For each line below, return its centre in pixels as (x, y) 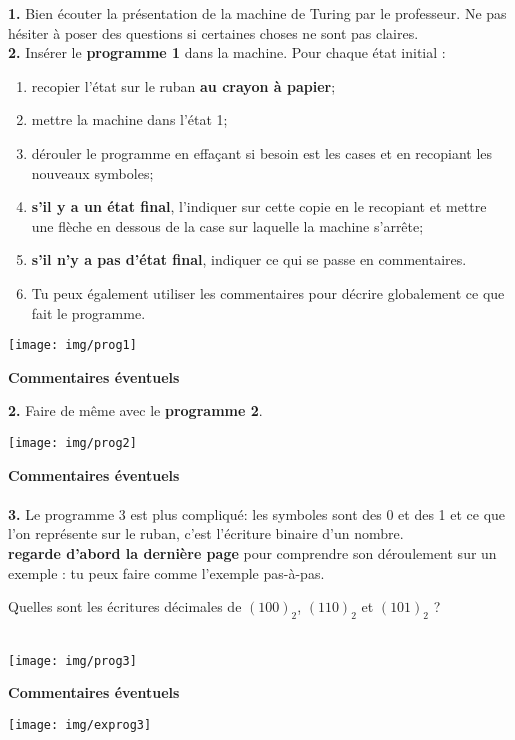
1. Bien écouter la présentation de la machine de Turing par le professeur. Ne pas (257, 13)
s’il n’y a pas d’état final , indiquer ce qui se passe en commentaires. (249, 259)
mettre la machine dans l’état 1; (129, 119)
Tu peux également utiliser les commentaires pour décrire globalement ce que (268, 292)
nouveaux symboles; (92, 172)
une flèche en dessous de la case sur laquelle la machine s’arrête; (227, 225)
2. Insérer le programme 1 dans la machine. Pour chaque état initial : (227, 52)
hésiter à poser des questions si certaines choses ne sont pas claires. (213, 32)
